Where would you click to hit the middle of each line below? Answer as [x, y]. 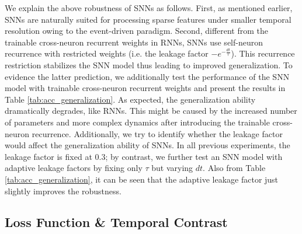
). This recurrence [263, 53]
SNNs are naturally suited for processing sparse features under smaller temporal [148, 19]
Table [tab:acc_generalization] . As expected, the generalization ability [130, 99]
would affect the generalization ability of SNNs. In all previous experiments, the [147, 145]
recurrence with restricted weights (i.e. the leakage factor [107, 53]
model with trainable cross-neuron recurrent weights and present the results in [145, 88]
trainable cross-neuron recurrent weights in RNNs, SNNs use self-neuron [134, 42]
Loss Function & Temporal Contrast [116, 222]
